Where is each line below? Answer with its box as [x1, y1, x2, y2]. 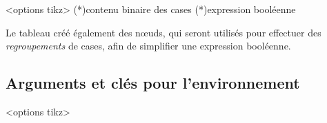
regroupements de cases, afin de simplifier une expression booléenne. [6, 38, 291, 53]
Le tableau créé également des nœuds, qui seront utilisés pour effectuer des [6, 25, 321, 39]
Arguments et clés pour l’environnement [6, 72, 300, 93]
